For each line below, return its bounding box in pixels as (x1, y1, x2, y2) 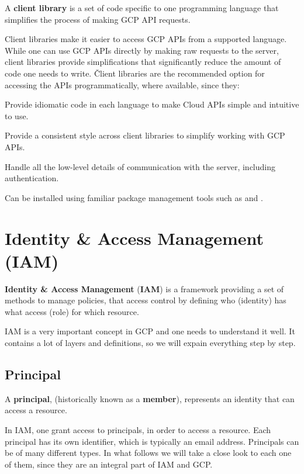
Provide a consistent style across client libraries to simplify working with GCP (5, 129, 285, 141)
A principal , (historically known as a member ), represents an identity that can (5, 392, 295, 404)
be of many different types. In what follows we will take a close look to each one (5, 447, 292, 459)
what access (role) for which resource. (5, 305, 139, 317)
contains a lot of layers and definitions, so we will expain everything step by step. (5, 337, 296, 348)
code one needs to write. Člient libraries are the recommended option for (5, 67, 265, 79)
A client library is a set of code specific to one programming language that (5, 2, 279, 13)
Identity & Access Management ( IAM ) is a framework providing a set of (5, 282, 284, 295)
